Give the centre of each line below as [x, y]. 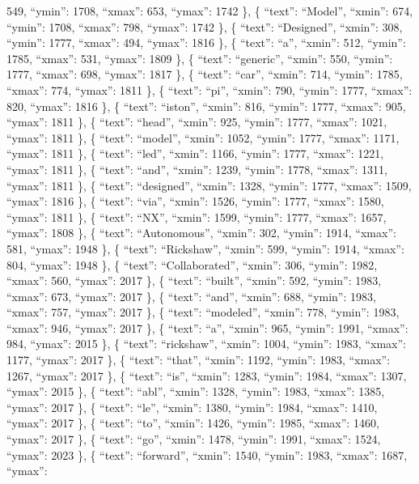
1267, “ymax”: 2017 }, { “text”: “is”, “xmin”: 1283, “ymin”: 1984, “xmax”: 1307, [207, 375]
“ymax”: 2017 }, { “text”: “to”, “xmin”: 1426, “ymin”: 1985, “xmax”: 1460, [193, 423]
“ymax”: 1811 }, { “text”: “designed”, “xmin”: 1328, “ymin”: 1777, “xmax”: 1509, [209, 185]
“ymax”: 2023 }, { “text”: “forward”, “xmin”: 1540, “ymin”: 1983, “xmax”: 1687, [207, 454]
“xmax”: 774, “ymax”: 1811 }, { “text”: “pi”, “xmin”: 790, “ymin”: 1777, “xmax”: [209, 89]
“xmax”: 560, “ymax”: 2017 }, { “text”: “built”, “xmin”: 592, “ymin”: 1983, [194, 280]
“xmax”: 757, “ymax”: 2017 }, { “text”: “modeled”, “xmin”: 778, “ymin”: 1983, [203, 312]
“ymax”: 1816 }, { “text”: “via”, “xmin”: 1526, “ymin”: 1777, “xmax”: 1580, [195, 201]
